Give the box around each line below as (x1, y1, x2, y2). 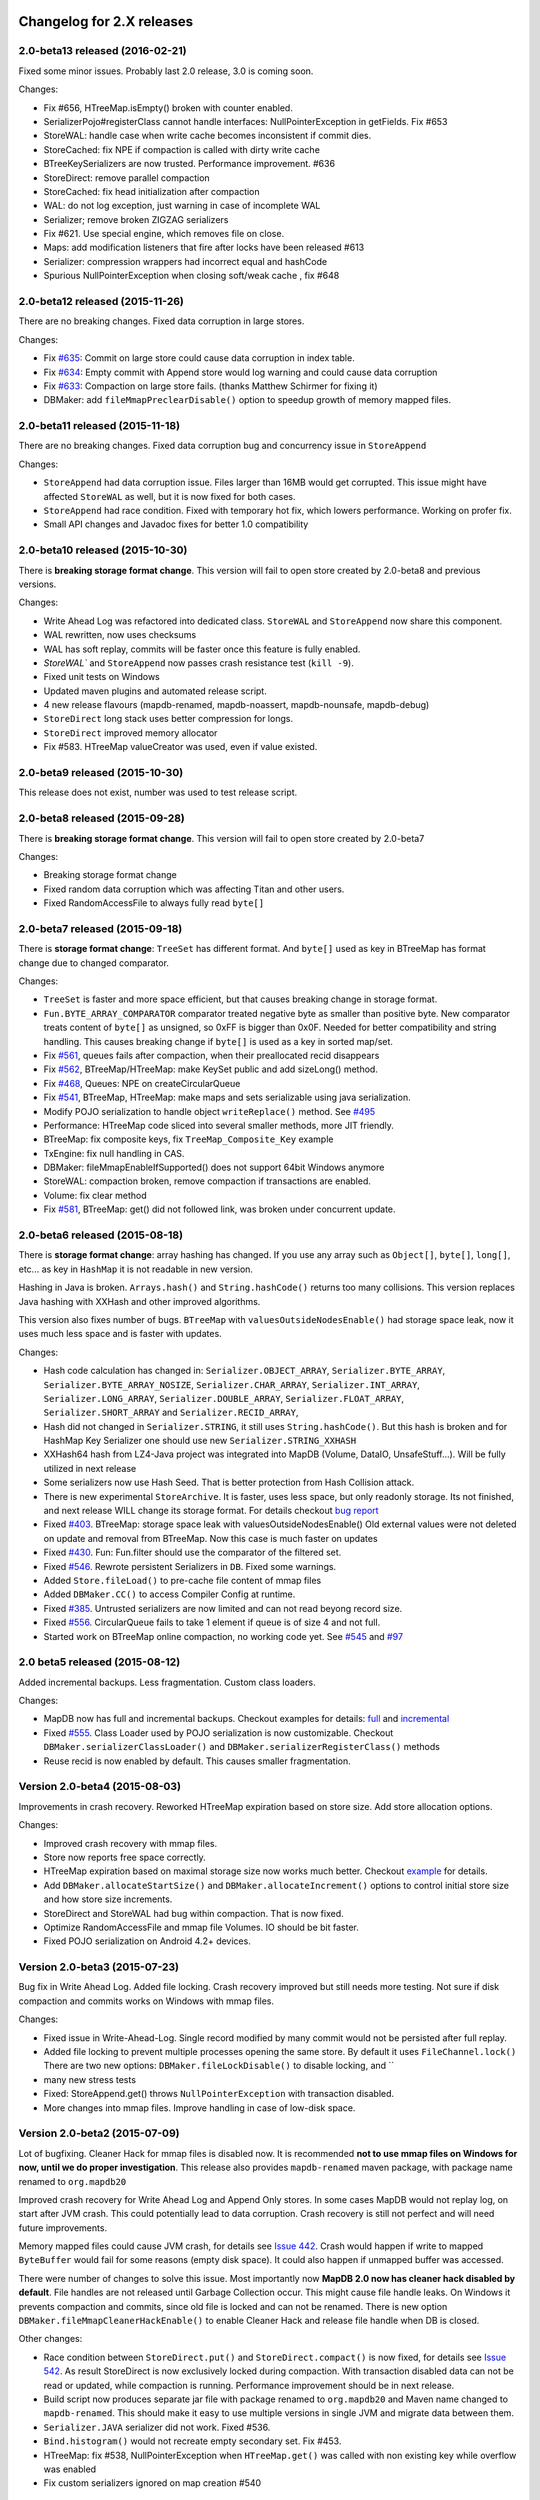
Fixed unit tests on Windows (43, 671, 160, 683)
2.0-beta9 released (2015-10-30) (18, 766, 184, 780)
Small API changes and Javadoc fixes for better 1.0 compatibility (43, 518, 309, 530)
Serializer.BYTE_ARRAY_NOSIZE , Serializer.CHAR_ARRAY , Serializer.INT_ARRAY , (43, 1378, 420, 1390)
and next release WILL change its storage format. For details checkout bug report (43, 1505, 379, 1517)
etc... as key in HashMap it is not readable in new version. (18, 1263, 254, 1275)
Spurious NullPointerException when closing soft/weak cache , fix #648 (43, 270, 340, 282)
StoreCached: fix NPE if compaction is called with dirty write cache (43, 143, 320, 155)
